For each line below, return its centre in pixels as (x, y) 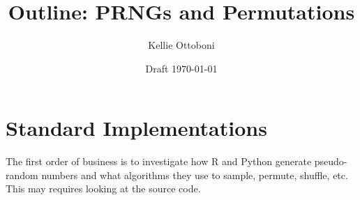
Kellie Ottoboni (181, 45)
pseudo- (331, 161)
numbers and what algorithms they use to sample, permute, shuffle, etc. (195, 175)
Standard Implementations (136, 128)
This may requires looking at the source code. (103, 189)
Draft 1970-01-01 (181, 68)
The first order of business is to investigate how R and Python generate (159, 161)
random (22, 175)
